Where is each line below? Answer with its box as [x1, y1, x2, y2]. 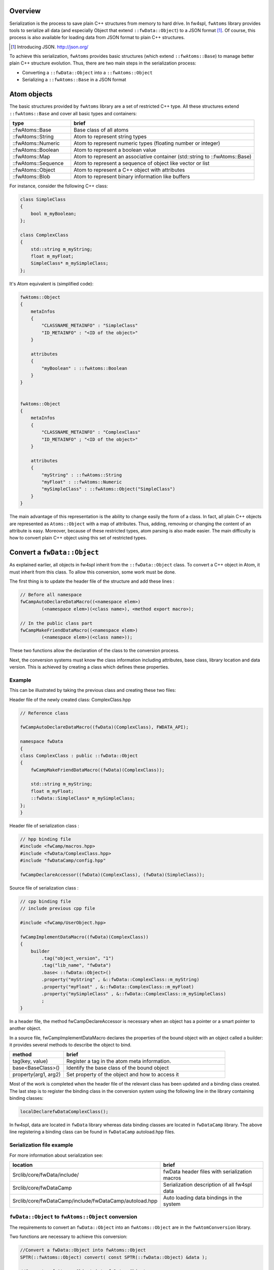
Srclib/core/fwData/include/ [12, 1171, 79, 1179]
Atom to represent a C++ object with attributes [74, 166, 185, 173]
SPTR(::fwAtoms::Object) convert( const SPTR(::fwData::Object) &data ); [20, 1254, 208, 1260]
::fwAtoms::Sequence [12, 160, 64, 167]
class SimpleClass [20, 196, 66, 202]
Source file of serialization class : [9, 884, 79, 891]
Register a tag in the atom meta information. [66, 1058, 172, 1065]
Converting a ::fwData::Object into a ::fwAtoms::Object [22, 69, 153, 76]
